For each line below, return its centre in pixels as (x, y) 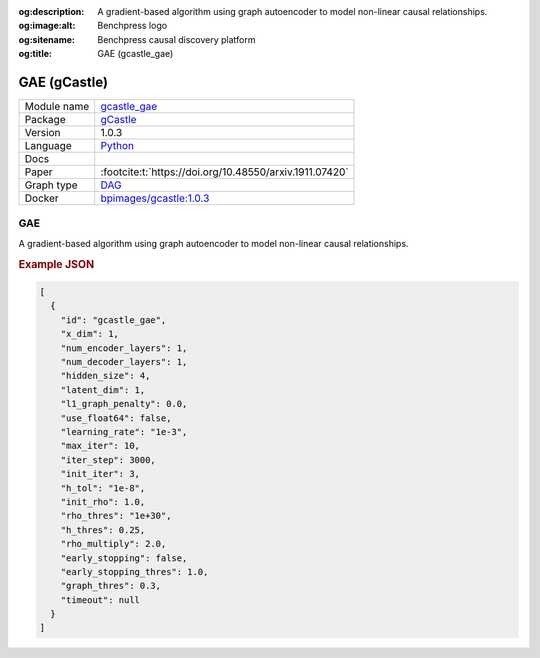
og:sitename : (46, 39)
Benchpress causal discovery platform (176, 39)
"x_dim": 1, (90, 334)
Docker (41, 198)
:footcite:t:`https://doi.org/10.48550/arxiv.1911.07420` (224, 172)
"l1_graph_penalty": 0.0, (124, 404)
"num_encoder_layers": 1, (124, 348)
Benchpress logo (132, 26)
